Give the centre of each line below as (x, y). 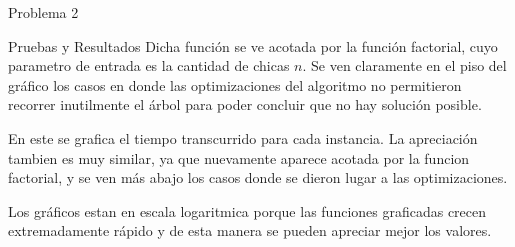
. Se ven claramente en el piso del (404, 65)
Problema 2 (43, 12)
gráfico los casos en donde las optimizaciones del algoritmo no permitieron (235, 84)
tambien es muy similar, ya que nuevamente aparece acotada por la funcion (239, 157)
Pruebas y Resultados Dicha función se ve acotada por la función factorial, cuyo (253, 45)
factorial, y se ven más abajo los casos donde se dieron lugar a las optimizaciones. (258, 177)
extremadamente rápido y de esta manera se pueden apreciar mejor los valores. (250, 230)
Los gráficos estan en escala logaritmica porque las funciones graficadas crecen (247, 210)
